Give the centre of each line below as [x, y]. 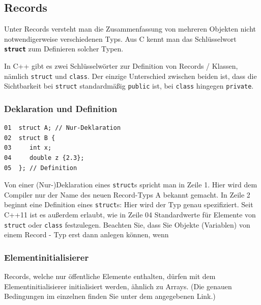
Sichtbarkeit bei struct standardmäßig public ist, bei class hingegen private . [129, 86]
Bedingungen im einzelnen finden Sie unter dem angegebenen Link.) [110, 296]
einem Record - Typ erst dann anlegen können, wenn [86, 234]
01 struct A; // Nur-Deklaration [63, 128]
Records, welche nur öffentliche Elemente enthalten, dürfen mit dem [110, 276]
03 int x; [28, 148]
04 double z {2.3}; [44, 158]
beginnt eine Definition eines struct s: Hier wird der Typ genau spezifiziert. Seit [129, 204]
